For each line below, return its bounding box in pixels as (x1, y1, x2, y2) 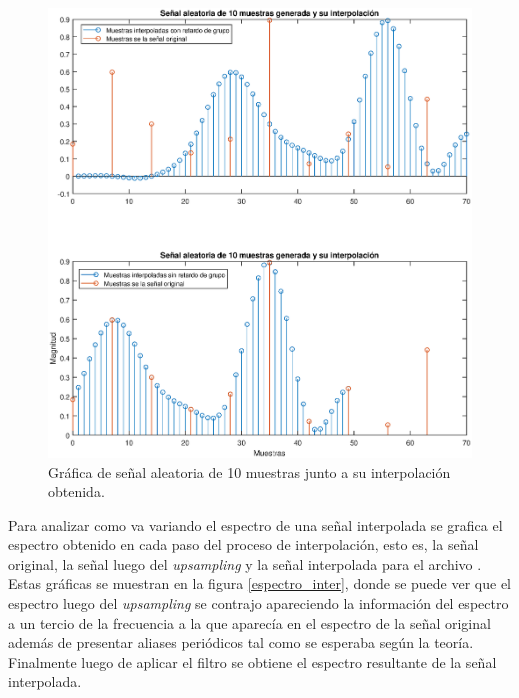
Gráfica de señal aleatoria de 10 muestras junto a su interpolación (48, 461, 451, 482)
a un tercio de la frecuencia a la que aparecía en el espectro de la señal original (8, 612, 491, 633)
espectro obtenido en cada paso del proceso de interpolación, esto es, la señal (8, 534, 479, 555)
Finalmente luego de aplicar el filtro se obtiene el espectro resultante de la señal (8, 651, 497, 672)
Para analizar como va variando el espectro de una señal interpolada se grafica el (8, 514, 503, 535)
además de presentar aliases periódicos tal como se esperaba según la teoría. (8, 632, 474, 653)
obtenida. (48, 481, 105, 502)
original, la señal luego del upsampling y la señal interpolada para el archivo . (8, 553, 482, 574)
